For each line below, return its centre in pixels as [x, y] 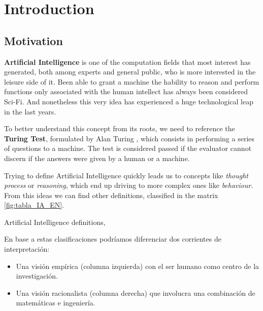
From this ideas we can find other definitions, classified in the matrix [111, 195]
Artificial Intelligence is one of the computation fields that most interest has [127, 62]
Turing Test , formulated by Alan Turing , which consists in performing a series [129, 138]
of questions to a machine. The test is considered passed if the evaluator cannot [128, 148]
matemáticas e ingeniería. [56, 303]
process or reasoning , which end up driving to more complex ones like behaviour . [129, 185]
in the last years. [30, 111]
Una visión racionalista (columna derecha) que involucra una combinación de [136, 293]
